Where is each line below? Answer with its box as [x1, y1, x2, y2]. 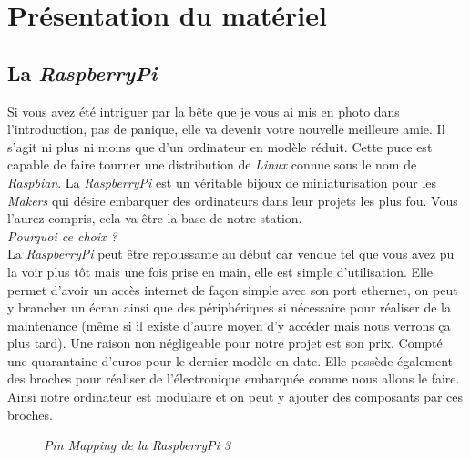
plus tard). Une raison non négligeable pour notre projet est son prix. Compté [7, 333, 443, 353]
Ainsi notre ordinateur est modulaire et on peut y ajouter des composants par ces [7, 387, 464, 406]
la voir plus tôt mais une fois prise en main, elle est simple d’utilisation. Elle [7, 261, 434, 281]
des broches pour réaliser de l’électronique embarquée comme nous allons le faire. [7, 369, 460, 388]
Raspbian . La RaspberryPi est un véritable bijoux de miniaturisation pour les [7, 172, 437, 191]
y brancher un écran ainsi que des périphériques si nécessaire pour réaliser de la [7, 298, 451, 317]
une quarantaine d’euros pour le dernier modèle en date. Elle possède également [7, 351, 454, 370]
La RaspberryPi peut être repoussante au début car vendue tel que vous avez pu [7, 244, 455, 263]
